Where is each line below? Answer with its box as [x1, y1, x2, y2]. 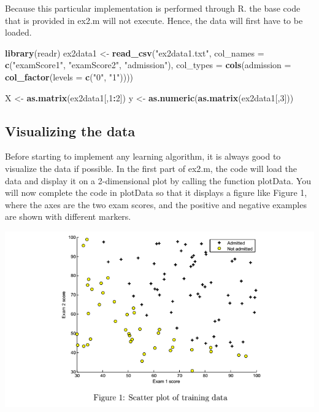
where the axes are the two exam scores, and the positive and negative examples [5, 198, 307, 211]
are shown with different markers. [5, 210, 131, 223]
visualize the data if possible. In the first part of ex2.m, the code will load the [5, 161, 297, 174]
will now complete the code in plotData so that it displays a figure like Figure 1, [5, 186, 307, 199]
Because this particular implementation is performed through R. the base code [5, 2, 301, 14]
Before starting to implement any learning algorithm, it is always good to [5, 150, 281, 163]
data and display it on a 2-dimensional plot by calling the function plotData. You [5, 174, 311, 187]
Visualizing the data [5, 121, 136, 140]
